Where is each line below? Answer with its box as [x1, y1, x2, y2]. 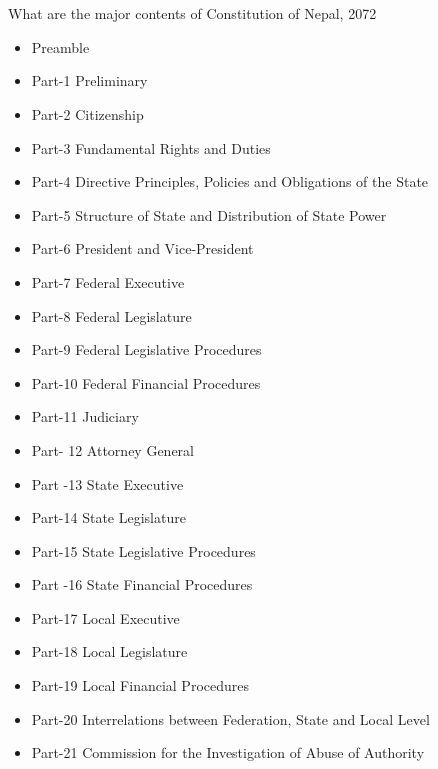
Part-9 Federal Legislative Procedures [31, 339, 262, 360]
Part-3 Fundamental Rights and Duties [31, 137, 271, 158]
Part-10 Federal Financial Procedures [31, 372, 261, 393]
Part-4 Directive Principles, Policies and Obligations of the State [31, 171, 429, 192]
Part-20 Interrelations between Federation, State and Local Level [31, 708, 430, 729]
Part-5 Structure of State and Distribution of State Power [31, 204, 387, 225]
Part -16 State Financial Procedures [31, 574, 253, 595]
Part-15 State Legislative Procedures [31, 540, 256, 561]
